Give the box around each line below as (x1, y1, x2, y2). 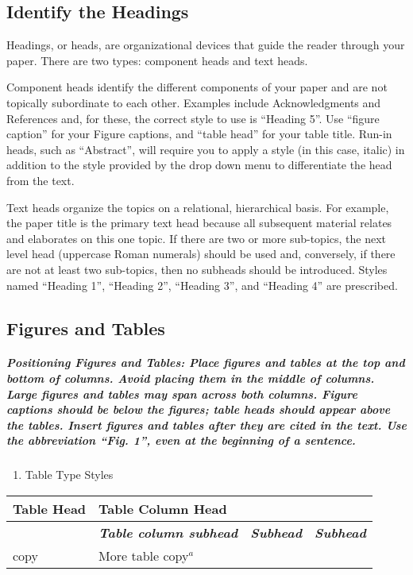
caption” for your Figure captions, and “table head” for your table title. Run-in (6, 125, 392, 142)
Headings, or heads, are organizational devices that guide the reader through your (6, 37, 405, 53)
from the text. (6, 172, 75, 188)
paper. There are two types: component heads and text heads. (6, 52, 308, 68)
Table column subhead (98, 523, 238, 542)
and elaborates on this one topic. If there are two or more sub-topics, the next (6, 230, 387, 246)
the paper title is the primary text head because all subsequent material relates (6, 214, 392, 231)
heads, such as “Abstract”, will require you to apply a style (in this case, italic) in (6, 141, 405, 157)
